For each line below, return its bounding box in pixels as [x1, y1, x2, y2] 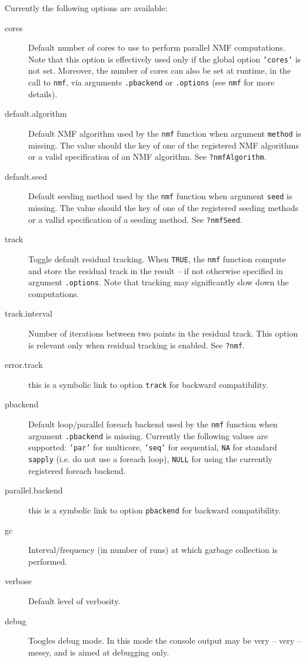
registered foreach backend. [28, 464, 126, 476]
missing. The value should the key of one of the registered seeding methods [28, 202, 299, 214]
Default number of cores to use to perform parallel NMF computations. [28, 41, 285, 54]
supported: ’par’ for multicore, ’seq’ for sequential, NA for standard [28, 441, 277, 453]
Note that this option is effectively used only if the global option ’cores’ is [28, 52, 301, 65]
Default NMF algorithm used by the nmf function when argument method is [28, 127, 301, 139]
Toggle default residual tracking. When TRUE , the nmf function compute [28, 252, 286, 265]
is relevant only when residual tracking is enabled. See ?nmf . [28, 338, 245, 351]
